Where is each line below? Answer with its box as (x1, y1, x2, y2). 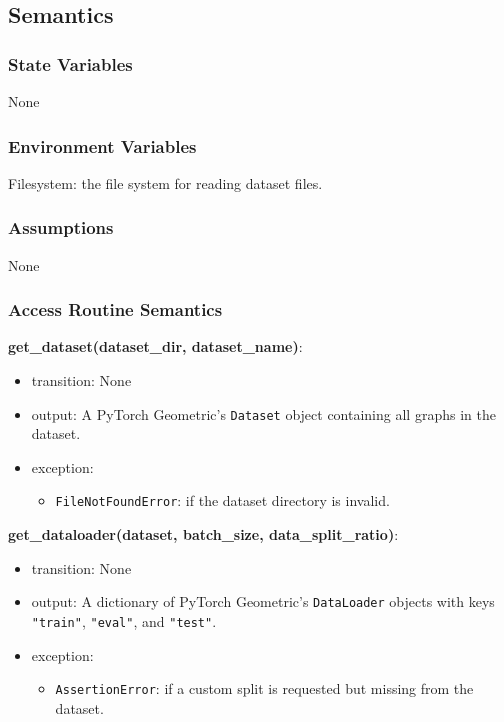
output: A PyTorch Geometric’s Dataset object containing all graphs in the (31, 403, 496, 424)
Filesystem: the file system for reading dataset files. (8, 172, 323, 193)
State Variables (8, 51, 133, 76)
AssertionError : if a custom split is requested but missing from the (55, 678, 474, 699)
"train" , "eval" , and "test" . (31, 610, 217, 631)
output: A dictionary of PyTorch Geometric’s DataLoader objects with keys (31, 591, 495, 612)
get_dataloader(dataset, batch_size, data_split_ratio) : (8, 524, 399, 545)
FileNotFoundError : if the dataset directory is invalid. (55, 490, 390, 511)
